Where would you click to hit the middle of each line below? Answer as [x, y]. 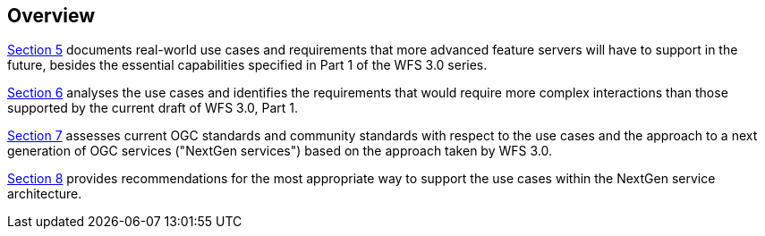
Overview [51, 16]
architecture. [45, 194]
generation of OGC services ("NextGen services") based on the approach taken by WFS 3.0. [280, 151]
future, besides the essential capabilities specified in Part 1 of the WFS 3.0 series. [247, 65]
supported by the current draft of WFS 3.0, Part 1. [153, 108]
